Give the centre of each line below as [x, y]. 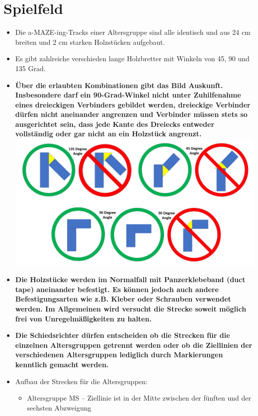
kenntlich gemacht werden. [62, 364]
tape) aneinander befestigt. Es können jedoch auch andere [117, 289]
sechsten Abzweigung [59, 407]
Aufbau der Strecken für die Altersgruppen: [81, 381]
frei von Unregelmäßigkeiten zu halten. [83, 318]
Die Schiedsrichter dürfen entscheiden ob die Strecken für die [123, 335]
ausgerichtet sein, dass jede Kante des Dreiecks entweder [115, 124]
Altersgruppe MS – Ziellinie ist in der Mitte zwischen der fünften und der [139, 398]
